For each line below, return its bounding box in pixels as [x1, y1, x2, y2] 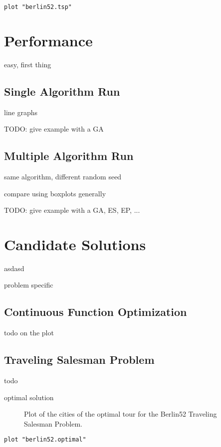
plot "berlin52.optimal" [4, 436, 86, 444]
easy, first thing [4, 59, 51, 69]
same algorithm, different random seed [4, 171, 122, 181]
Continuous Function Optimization [4, 304, 187, 319]
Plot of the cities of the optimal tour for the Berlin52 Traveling [24, 409, 217, 419]
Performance [4, 30, 93, 50]
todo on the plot [4, 327, 54, 338]
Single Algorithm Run [4, 83, 120, 99]
